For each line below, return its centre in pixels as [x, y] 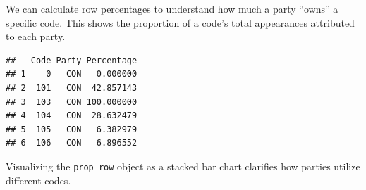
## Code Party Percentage [72, 60]
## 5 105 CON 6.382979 [72, 129]
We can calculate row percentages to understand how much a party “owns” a [172, 8]
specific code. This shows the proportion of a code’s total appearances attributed [180, 22]
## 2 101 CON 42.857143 [72, 88]
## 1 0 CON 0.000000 [72, 74]
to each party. [36, 36]
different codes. [38, 180]
